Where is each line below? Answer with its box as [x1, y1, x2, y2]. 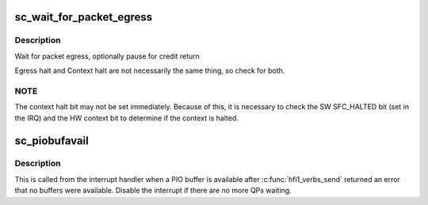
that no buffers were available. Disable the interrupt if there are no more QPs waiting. [14, 186, 292, 196]
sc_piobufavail [14, 134, 89, 147]
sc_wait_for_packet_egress [14, 10, 153, 24]
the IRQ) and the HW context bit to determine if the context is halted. [14, 113, 239, 123]
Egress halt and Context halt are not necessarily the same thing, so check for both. [14, 66, 285, 75]
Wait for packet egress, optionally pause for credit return [14, 51, 200, 61]
